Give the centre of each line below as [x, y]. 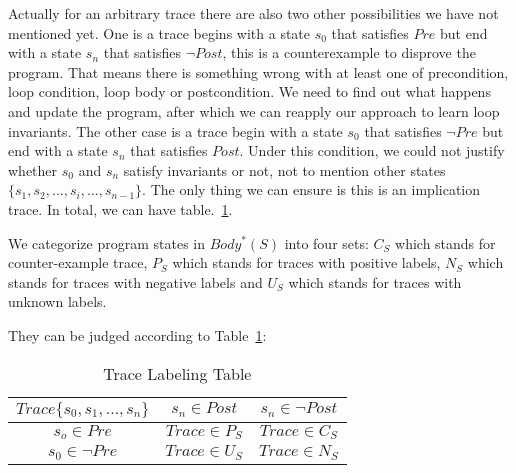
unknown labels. [57, 301]
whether [33, 169]
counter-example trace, [78, 262]
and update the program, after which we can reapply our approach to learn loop [254, 110]
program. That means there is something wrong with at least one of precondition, [258, 71]
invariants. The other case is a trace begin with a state [175, 130]
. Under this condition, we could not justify [372, 150]
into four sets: [326, 242]
